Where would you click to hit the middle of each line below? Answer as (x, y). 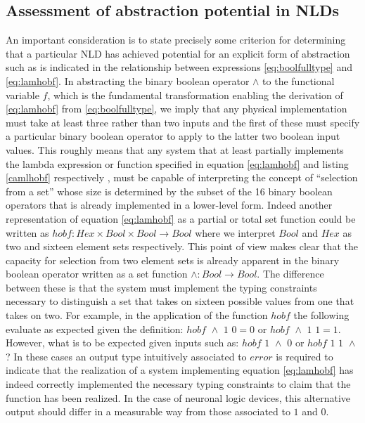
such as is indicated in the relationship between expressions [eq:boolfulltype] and (179, 67)
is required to (305, 356)
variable (23, 95)
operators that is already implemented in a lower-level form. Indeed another (169, 205)
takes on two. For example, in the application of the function (137, 315)
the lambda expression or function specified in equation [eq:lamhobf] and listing (177, 163)
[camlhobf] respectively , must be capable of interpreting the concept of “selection (182, 177)
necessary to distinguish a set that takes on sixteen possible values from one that (180, 301)
